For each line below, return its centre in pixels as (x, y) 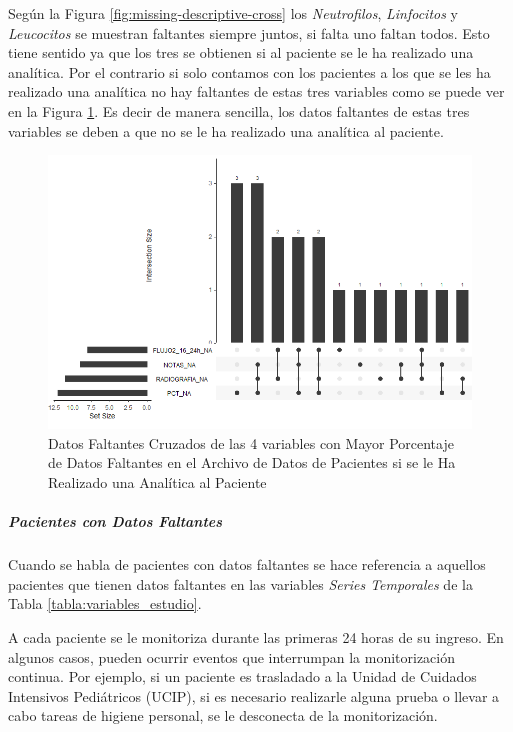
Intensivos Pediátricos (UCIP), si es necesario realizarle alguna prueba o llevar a (254, 695)
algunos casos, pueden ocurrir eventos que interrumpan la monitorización (232, 656)
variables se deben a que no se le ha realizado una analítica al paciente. (226, 130)
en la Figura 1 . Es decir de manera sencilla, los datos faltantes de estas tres (239, 110)
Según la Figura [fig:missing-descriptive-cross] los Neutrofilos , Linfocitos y (233, 13)
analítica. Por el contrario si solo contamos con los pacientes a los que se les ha (249, 71)
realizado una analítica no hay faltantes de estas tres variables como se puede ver (256, 91)
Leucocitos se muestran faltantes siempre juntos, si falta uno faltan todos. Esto (249, 32)
